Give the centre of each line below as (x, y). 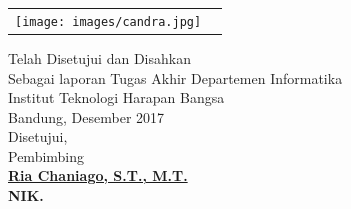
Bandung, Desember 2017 (86, 116)
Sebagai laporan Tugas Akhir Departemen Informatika (175, 77)
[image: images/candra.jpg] (108, 21)
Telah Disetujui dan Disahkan (99, 57)
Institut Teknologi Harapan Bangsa (116, 97)
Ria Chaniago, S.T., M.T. (98, 175)
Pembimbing (46, 155)
